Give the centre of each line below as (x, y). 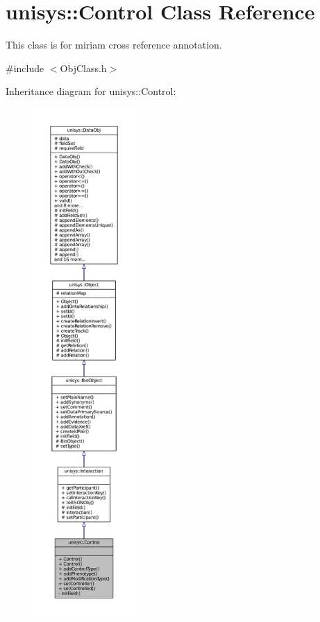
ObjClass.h (83, 68)
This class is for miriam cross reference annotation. (114, 45)
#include (25, 68)
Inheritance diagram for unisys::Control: (91, 91)
